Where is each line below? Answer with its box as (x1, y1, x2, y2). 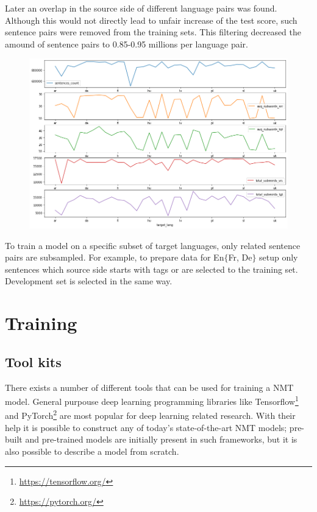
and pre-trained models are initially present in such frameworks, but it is (25, 433, 297, 446)
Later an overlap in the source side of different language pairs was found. (5, 2, 277, 14)
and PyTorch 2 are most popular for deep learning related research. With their (5, 407, 296, 422)
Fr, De (228, 251, 252, 264)
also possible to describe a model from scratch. (5, 444, 179, 457)
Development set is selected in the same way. (5, 275, 173, 287)
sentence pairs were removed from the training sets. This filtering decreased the (5, 26, 302, 38)
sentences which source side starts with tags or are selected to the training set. (5, 262, 298, 275)
